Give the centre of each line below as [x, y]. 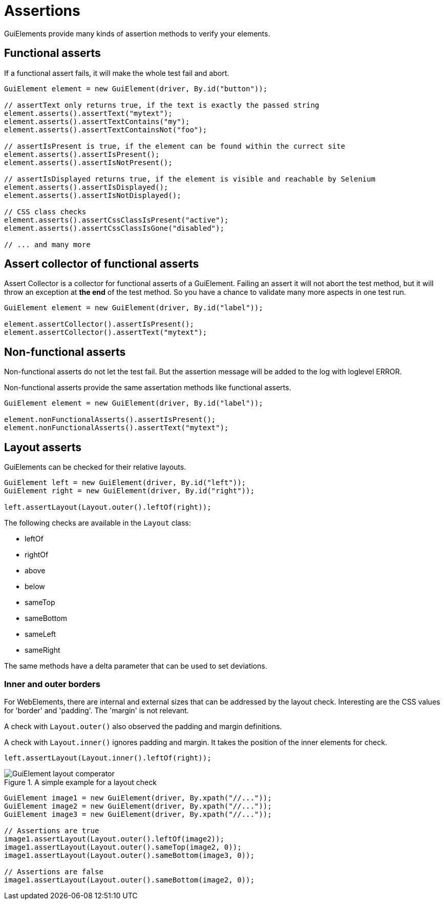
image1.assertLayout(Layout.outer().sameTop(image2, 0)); [123, 847]
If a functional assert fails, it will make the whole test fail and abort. [117, 73]
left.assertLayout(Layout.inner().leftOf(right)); [108, 758]
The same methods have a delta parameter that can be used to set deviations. [136, 666]
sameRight [43, 650]
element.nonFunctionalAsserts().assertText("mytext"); [117, 428]
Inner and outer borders [52, 684]
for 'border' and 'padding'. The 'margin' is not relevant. [97, 710]
